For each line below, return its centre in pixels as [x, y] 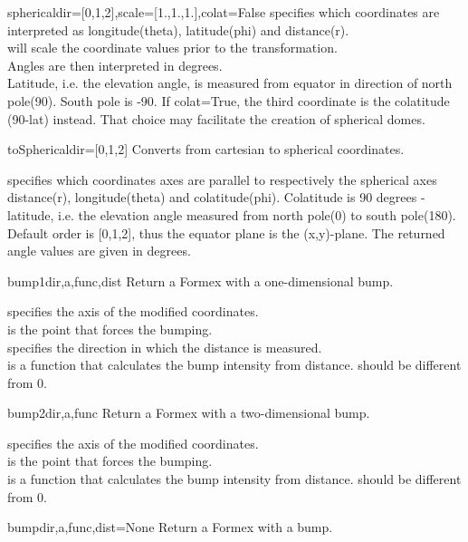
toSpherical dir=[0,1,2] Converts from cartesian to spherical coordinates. [206, 149]
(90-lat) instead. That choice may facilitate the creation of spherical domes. [216, 118]
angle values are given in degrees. [99, 251]
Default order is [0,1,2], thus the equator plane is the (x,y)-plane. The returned [226, 232]
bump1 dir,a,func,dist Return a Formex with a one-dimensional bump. [201, 281]
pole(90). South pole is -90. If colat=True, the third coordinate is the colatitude [229, 100]
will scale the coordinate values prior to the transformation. [172, 48]
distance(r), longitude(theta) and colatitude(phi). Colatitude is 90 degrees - [216, 197]
